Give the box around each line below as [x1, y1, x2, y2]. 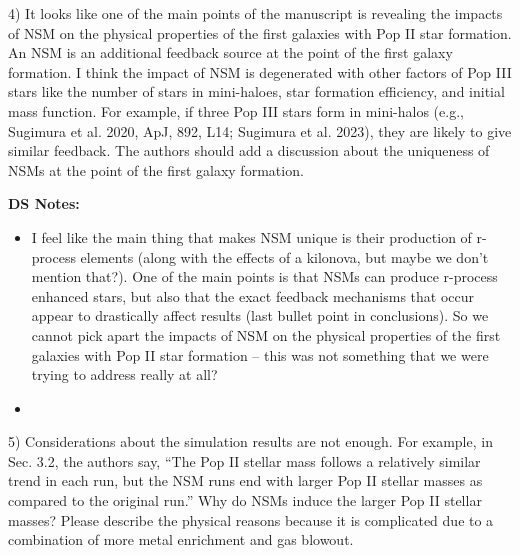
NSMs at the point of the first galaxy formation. [8, 159, 304, 180]
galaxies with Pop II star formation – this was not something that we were [31, 344, 489, 365]
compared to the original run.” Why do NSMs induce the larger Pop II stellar [8, 490, 482, 511]
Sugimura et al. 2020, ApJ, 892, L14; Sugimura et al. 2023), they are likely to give [8, 120, 512, 141]
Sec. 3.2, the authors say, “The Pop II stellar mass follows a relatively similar [8, 450, 481, 471]
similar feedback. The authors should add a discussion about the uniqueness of [8, 140, 490, 161]
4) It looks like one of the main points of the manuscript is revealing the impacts [8, 3, 503, 23]
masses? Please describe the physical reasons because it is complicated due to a [8, 509, 494, 530]
